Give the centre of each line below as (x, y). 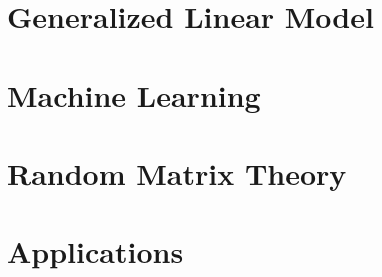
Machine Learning (134, 94)
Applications (95, 251)
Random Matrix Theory (177, 172)
